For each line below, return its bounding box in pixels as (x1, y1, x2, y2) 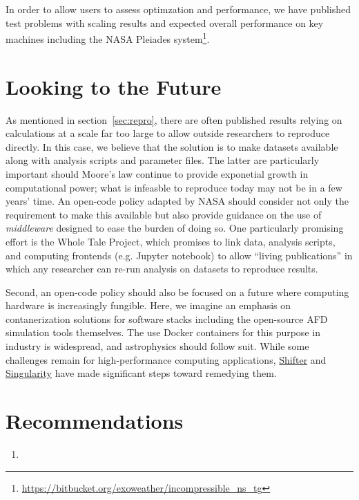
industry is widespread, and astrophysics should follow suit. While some (6, 339, 309, 353)
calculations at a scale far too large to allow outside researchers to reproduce (6, 126, 330, 140)
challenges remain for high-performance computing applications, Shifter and (6, 352, 327, 367)
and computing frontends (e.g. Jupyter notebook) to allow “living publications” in (6, 248, 353, 262)
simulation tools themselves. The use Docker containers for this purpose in (6, 325, 320, 340)
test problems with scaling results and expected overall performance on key (6, 15, 324, 30)
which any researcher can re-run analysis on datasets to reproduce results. (6, 261, 318, 276)
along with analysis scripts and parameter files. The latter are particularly (6, 153, 320, 167)
